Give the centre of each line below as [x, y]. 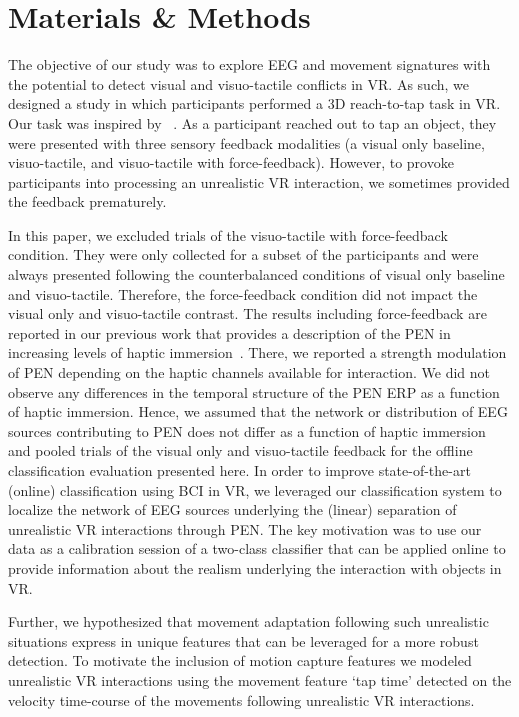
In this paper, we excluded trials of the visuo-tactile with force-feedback [228, 234]
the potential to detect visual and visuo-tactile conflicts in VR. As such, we [238, 83]
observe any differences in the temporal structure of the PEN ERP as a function [254, 391]
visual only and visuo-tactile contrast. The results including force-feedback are [247, 313]
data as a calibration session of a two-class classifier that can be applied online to [257, 548]
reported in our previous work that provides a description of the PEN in [229, 332]
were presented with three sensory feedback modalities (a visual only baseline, [246, 142]
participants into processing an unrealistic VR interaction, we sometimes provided [259, 181]
